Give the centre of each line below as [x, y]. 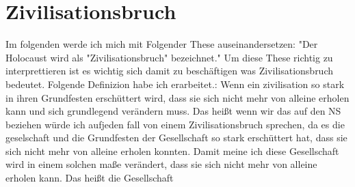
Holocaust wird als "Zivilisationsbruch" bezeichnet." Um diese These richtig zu [169, 57]
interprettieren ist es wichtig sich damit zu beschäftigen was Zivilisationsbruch [170, 71]
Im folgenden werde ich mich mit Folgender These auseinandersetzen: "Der [162, 44]
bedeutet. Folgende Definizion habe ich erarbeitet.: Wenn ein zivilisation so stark [175, 84]
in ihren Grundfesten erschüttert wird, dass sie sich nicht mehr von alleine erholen [177, 97]
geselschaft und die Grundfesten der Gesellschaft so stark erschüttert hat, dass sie [176, 138]
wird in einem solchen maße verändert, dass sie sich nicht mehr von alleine [161, 164]
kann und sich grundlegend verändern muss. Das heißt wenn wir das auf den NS [173, 111]
